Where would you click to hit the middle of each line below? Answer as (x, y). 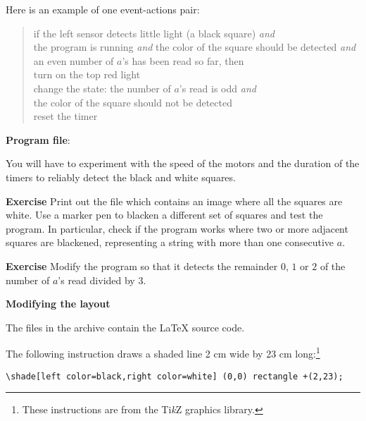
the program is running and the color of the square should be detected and (195, 47)
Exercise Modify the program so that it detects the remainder (142, 266)
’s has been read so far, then (183, 60)
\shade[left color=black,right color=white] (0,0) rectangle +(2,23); (175, 376)
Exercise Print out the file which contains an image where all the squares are (174, 201)
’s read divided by (96, 280)
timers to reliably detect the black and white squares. (121, 177)
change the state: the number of (102, 88)
